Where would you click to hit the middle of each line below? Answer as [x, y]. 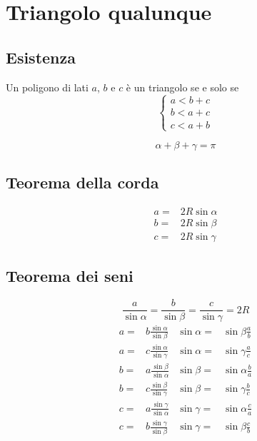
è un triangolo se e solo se [182, 87]
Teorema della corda [82, 182]
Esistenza [41, 57]
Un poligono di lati [47, 87]
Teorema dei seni [70, 276]
